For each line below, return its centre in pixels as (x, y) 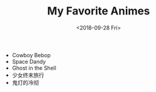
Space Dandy (29, 61)
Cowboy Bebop (31, 55)
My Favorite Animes (99, 11)
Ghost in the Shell (34, 68)
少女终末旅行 (28, 75)
